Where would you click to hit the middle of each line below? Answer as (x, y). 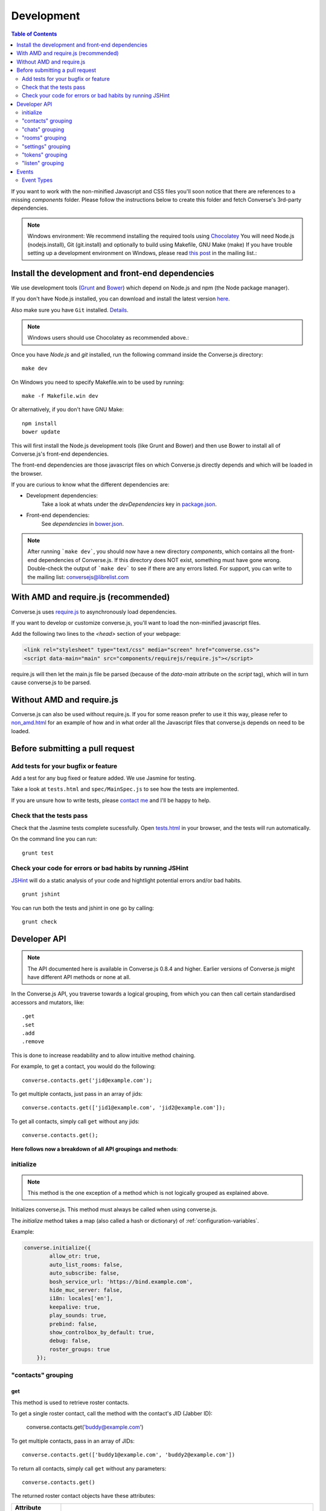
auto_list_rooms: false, (86, 1264)
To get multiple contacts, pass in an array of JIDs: (73, 1441)
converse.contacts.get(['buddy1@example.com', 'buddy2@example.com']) (129, 1455)
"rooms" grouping (44, 138)
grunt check (40, 921)
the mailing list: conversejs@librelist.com (78, 577)
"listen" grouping (43, 163)
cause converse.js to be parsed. (51, 682)
